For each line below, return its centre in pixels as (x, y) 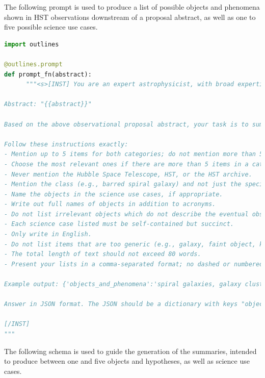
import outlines (32, 44)
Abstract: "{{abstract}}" (48, 104)
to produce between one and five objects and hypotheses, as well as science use (127, 361)
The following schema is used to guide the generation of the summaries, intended (130, 351)
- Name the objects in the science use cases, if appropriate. (114, 194)
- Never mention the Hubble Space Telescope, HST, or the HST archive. (128, 174)
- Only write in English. (48, 234)
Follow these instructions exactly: (66, 144)
